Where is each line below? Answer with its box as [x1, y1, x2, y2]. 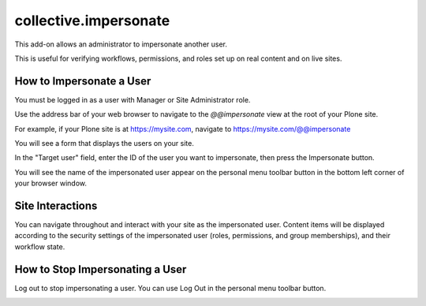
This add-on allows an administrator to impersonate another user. [14, 39, 228, 49]
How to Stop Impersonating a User [14, 263, 187, 276]
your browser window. [14, 178, 87, 188]
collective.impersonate [14, 12, 170, 29]
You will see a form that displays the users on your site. [14, 139, 195, 148]
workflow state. [14, 241, 65, 252]
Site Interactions [14, 200, 98, 212]
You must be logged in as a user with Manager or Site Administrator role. [14, 95, 251, 104]
